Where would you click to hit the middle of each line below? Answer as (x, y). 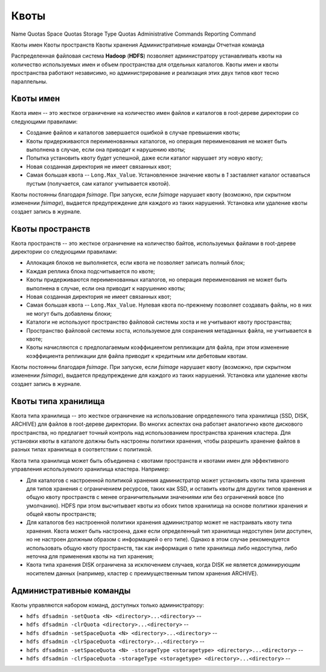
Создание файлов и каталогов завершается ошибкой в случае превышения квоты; (133, 132)
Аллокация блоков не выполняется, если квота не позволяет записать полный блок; (136, 263)
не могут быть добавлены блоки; (69, 313)
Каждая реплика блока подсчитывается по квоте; (91, 271)
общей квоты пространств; (61, 514)
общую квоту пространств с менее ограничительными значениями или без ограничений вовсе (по (155, 497)
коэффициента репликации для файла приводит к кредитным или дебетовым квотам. (137, 356)
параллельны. (29, 81)
